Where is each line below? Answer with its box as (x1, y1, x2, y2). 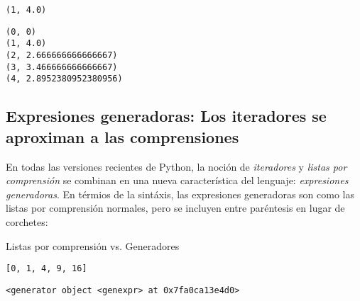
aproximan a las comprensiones (6, 125, 239, 147)
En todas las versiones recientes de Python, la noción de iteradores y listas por (6, 159, 347, 174)
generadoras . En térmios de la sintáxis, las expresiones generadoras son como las (6, 186, 354, 201)
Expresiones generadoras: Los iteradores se (6, 105, 327, 127)
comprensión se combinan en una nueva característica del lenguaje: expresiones (6, 173, 349, 188)
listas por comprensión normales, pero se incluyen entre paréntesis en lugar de (6, 200, 345, 215)
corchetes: (6, 214, 48, 229)
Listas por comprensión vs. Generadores (6, 238, 180, 253)
